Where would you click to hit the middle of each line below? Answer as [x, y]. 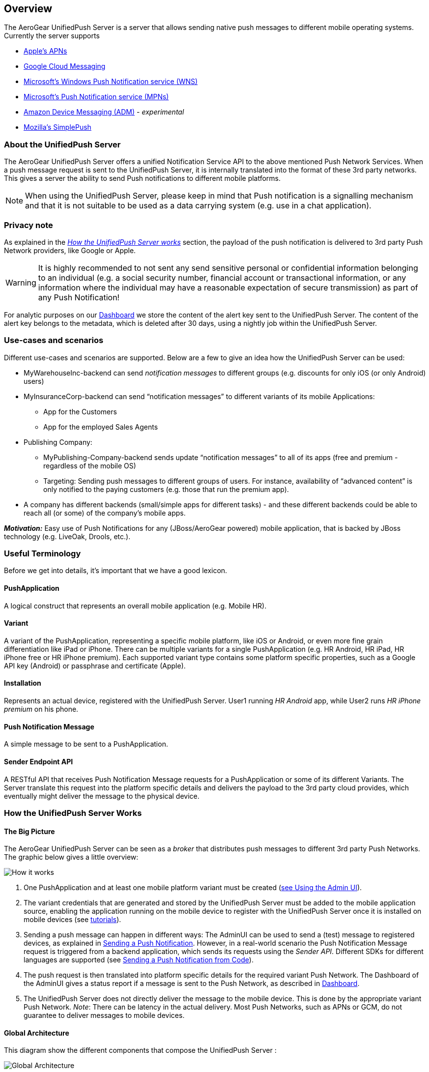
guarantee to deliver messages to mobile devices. [104, 1015]
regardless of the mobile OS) [90, 465]
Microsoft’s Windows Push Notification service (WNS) [111, 82]
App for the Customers [80, 411]
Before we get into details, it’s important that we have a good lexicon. [116, 571]
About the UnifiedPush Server [62, 144]
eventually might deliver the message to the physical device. [102, 796]
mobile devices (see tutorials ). [72, 920]
